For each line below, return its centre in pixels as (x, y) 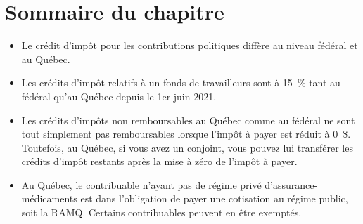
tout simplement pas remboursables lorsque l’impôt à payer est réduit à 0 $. (186, 134)
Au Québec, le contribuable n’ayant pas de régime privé (141, 184)
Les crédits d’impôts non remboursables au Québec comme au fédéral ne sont (188, 120)
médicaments (49, 198)
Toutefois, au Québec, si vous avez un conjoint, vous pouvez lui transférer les (187, 147)
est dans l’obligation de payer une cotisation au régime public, (214, 198)
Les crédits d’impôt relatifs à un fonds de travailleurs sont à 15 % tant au (181, 83)
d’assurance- (291, 184)
